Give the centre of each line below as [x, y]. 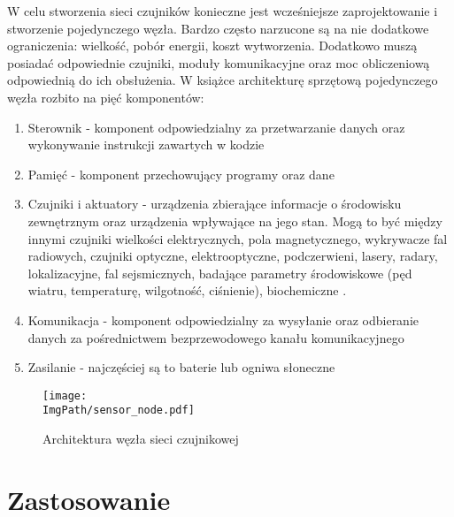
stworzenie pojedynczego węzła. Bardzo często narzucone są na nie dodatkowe [218, 28]
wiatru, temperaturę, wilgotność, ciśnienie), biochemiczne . [187, 290]
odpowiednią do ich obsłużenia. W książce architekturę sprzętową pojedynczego [223, 80]
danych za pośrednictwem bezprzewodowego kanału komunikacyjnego [216, 337]
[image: [65, 395]
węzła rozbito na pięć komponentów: [106, 97]
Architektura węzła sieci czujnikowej [141, 438]
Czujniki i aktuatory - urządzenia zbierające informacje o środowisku [215, 204]
